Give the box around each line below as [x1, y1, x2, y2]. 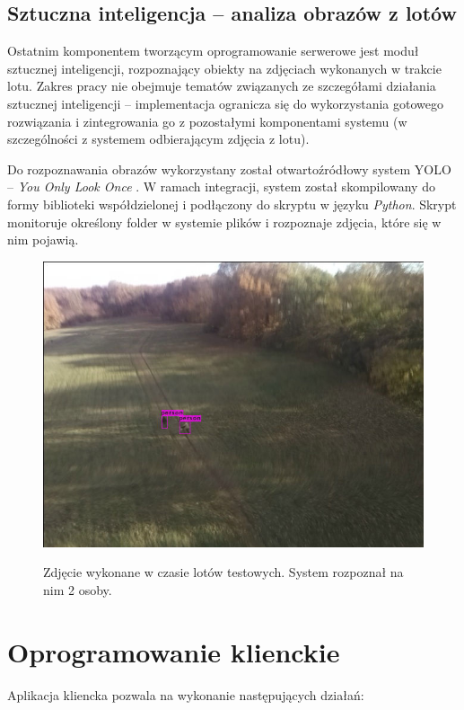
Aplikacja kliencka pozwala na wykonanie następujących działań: [7, 685, 364, 704]
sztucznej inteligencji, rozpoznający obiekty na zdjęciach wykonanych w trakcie [7, 58, 442, 77]
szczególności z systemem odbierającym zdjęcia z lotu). [7, 129, 310, 148]
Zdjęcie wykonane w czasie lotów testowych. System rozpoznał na [43, 563, 404, 581]
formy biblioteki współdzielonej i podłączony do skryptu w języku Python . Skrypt [7, 194, 457, 213]
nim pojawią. [7, 230, 79, 249]
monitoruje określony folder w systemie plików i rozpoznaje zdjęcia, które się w [7, 212, 442, 231]
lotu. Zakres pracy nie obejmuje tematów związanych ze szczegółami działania [7, 76, 436, 95]
